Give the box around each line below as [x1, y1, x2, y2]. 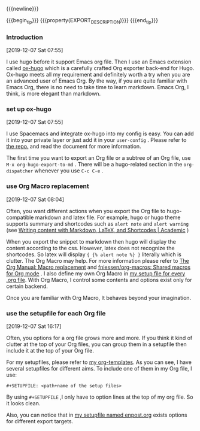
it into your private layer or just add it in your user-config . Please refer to [6, 136, 187, 144]
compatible [6, 214, 34, 221]
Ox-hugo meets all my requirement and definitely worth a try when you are [6, 71, 190, 78]
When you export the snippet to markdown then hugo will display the [6, 238, 177, 245]
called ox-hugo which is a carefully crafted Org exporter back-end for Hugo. [6, 65, 195, 72]
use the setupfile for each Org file [6, 309, 106, 317]
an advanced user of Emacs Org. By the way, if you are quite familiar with [6, 77, 187, 84]
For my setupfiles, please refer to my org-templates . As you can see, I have [6, 359, 192, 366]
